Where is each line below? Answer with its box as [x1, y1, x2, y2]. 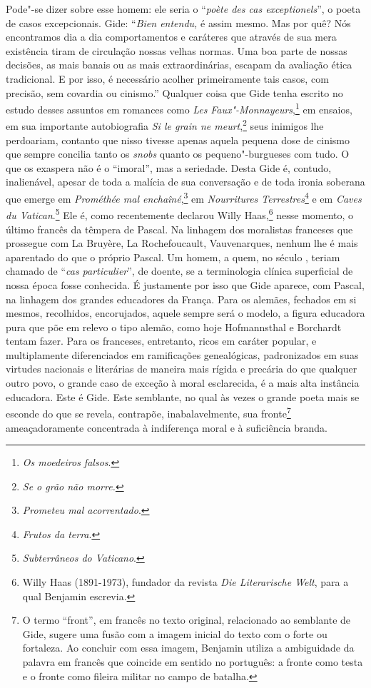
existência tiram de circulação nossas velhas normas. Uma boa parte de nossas [6, 43, 347, 58]
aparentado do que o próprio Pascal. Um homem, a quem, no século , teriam [6, 249, 340, 264]
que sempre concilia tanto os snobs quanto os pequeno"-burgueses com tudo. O [6, 146, 350, 161]
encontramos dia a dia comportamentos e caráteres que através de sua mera [6, 29, 337, 44]
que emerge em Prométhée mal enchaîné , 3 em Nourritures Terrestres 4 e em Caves [6, 189, 362, 206]
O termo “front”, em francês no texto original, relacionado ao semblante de [22, 612, 351, 627]
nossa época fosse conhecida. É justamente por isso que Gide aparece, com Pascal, [6, 277, 365, 292]
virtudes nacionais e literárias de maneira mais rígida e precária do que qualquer [6, 361, 357, 376]
